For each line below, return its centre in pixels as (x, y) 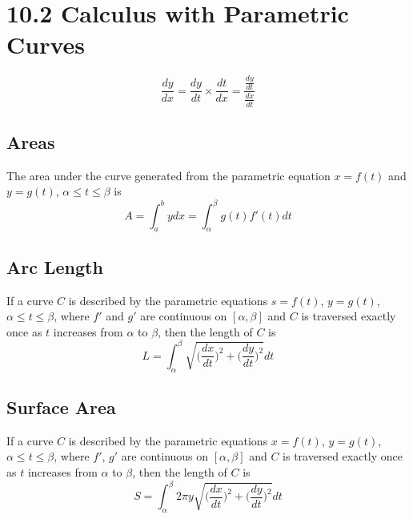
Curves (46, 44)
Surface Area (61, 407)
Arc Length (55, 266)
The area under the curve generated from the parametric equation (168, 175)
